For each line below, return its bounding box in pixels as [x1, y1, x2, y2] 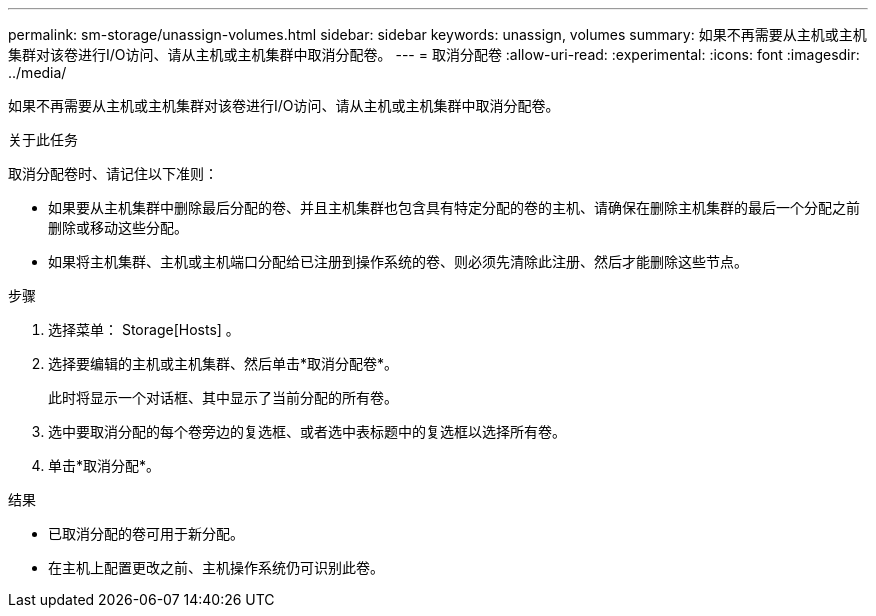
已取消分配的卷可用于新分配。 [48, 525, 244, 542]
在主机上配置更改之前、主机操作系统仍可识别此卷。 [48, 559, 384, 576]
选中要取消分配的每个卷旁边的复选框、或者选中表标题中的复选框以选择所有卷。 [48, 423, 566, 440]
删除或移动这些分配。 [48, 219, 188, 236]
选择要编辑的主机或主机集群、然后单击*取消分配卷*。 [48, 355, 399, 372]
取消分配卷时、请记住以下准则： [8, 165, 218, 182]
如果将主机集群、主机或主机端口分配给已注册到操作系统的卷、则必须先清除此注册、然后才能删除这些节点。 [48, 253, 748, 270]
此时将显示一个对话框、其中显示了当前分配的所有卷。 [48, 389, 398, 406]
